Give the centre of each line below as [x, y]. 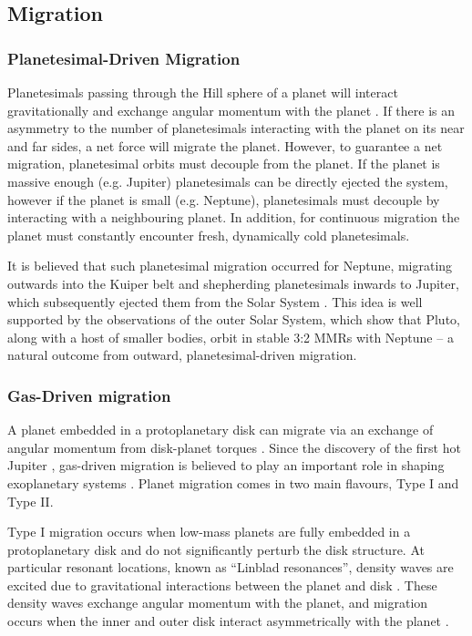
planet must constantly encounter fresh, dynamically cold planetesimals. [209, 235]
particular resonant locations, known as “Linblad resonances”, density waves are [231, 567]
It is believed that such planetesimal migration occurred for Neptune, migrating [230, 266]
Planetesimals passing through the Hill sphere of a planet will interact [203, 92]
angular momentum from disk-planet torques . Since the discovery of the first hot [234, 447]
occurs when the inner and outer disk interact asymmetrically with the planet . [228, 621]
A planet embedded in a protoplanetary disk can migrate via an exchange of [221, 430]
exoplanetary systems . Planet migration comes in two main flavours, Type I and [233, 482]
